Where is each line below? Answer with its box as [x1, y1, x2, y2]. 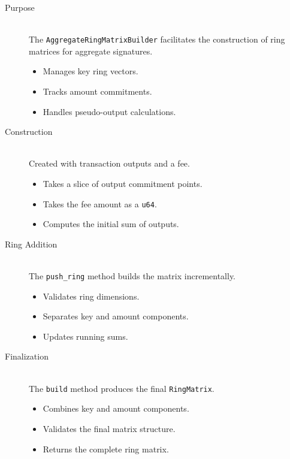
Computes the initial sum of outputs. [43, 218, 179, 230]
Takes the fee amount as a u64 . [43, 197, 157, 210]
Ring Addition [5, 237, 58, 250]
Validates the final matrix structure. [43, 422, 176, 434]
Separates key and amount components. [43, 310, 189, 322]
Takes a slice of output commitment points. [43, 177, 203, 189]
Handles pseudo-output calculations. [43, 105, 176, 117]
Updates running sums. [43, 330, 128, 342]
